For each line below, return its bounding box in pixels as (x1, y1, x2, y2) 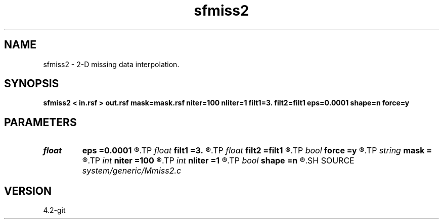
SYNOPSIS (4, 77, 59, 90)
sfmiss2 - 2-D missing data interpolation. (43, 60, 180, 69)
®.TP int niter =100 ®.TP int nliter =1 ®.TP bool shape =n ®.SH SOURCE (82, 155, 355, 166)
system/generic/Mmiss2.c (82, 165, 182, 176)
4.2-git (43, 206, 66, 215)
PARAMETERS (4, 116, 77, 129)
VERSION (4, 184, 52, 197)
